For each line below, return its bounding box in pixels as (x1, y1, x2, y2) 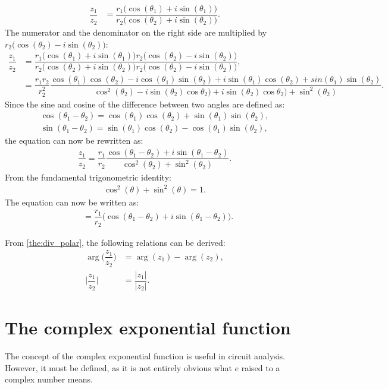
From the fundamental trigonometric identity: (5, 170, 171, 183)
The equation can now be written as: (5, 195, 139, 208)
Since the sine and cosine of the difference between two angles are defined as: (5, 97, 285, 110)
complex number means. (5, 373, 93, 385)
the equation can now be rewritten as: (5, 134, 143, 147)
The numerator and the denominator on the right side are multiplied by (5, 26, 267, 39)
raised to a (241, 361, 280, 374)
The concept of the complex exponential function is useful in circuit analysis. (5, 350, 285, 362)
